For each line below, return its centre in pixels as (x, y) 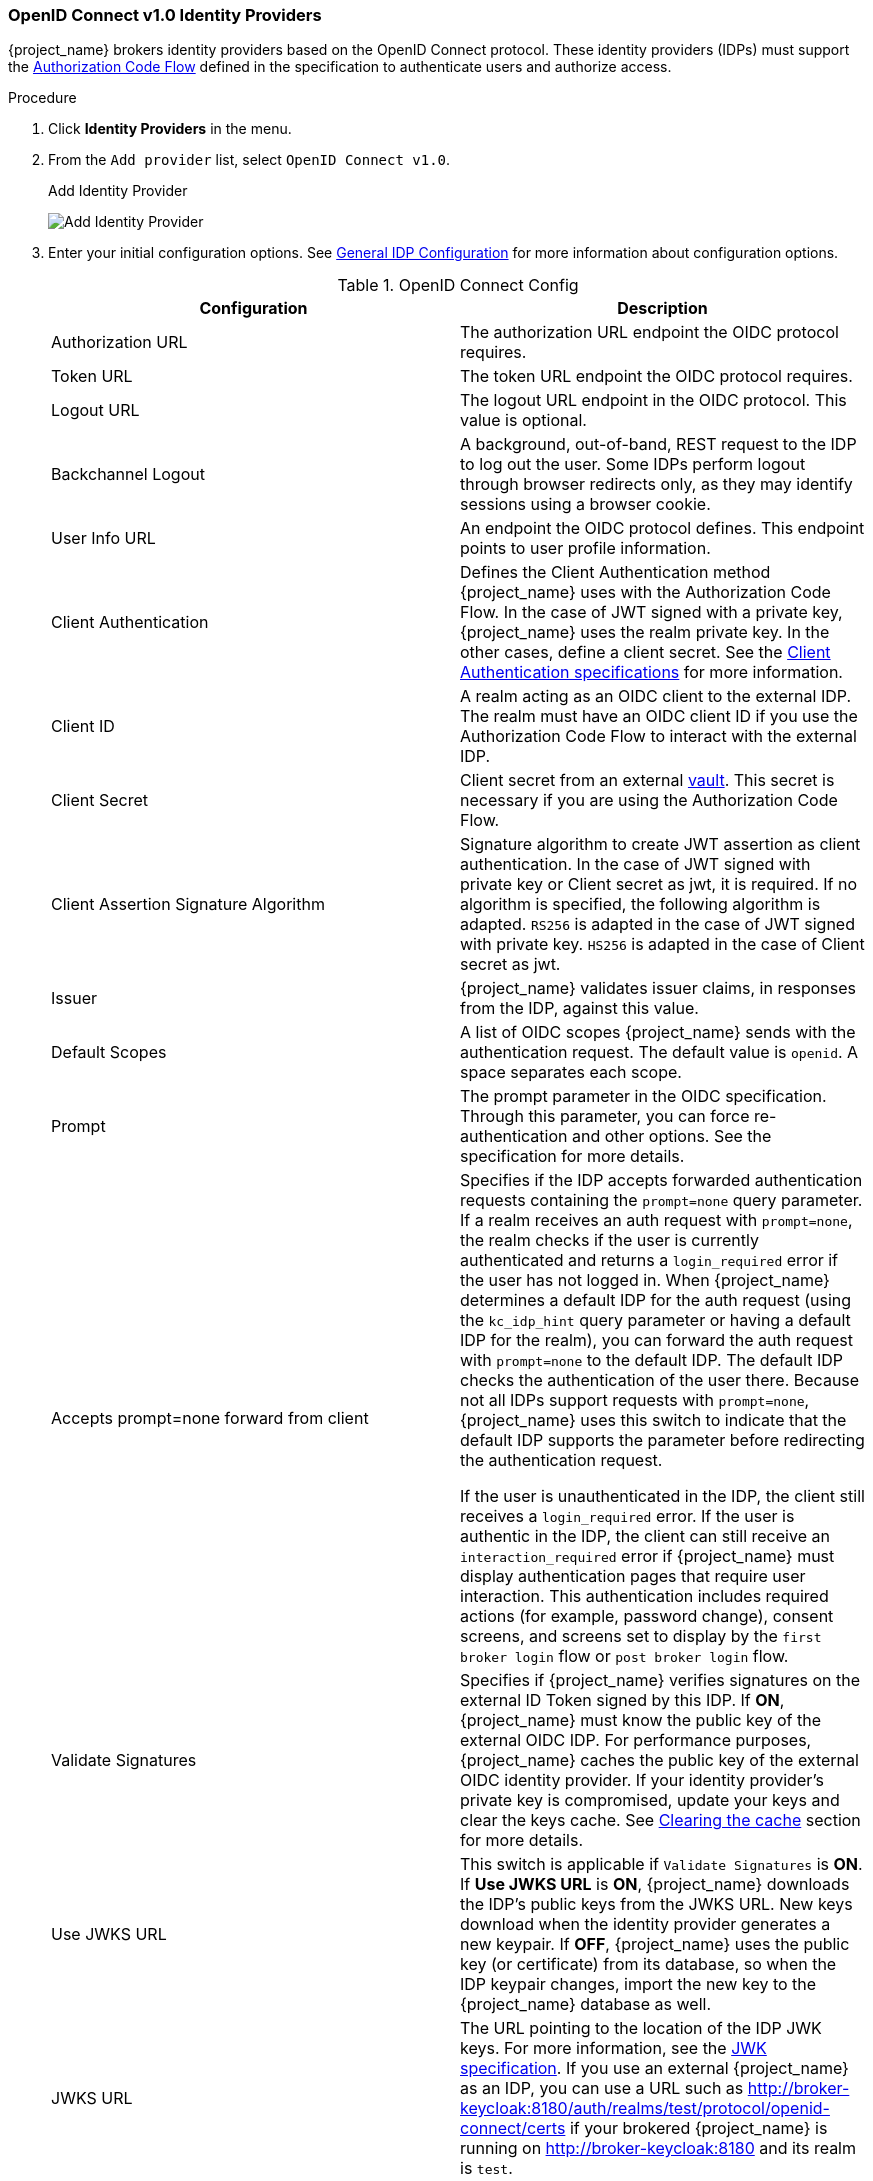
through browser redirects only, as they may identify (656, 484)
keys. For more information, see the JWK (613, 2048)
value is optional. (523, 420)
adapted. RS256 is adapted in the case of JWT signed (657, 924)
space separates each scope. (571, 1072)
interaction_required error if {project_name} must (647, 1556)
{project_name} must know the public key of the (641, 1720)
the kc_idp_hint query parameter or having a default (655, 1320)
